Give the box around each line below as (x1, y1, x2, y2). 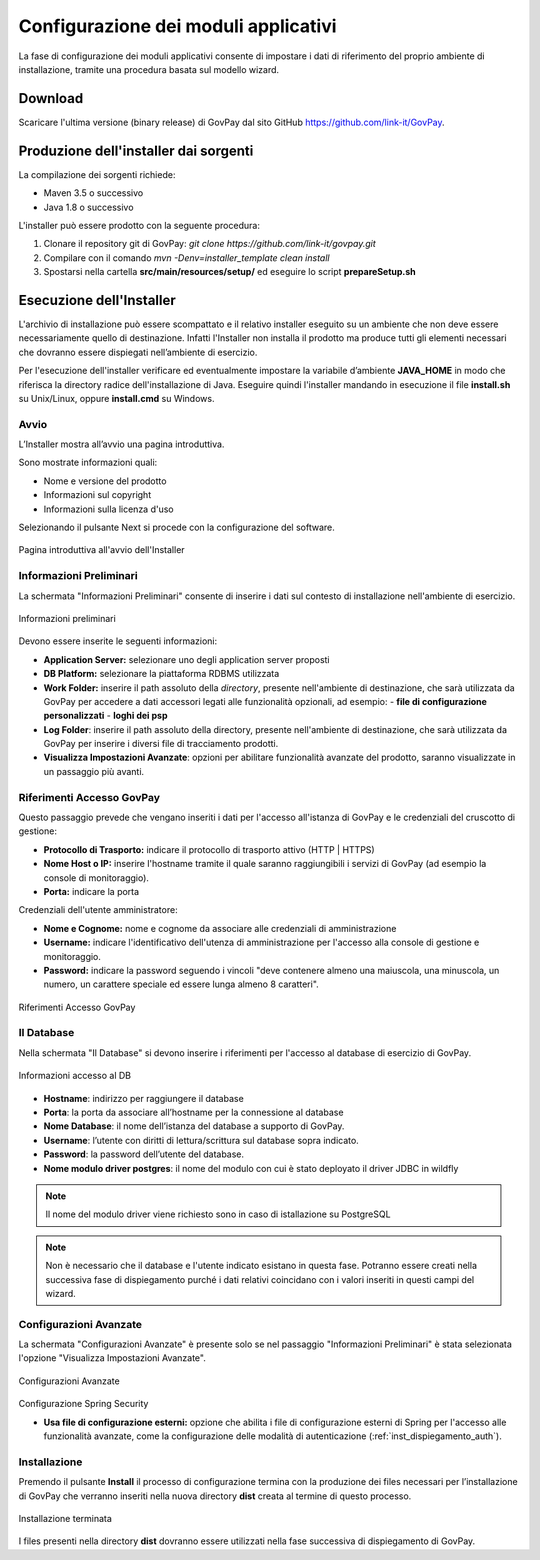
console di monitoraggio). (43, 871, 150, 884)
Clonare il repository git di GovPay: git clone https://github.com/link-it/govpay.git (43, 238, 377, 250)
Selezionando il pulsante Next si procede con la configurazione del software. (18, 521, 335, 534)
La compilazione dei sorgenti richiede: (18, 168, 176, 180)
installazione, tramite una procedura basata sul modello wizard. (18, 63, 280, 75)
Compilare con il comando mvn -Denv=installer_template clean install (43, 251, 330, 264)
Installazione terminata (18, 1512, 112, 1524)
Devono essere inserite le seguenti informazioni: (18, 635, 218, 647)
